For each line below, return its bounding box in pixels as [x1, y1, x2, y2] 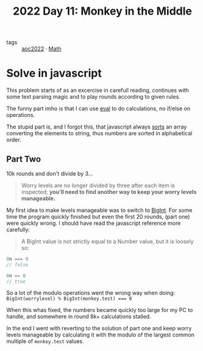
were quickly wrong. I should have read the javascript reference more [6, 219, 181, 227]
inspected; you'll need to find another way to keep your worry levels [21, 188, 197, 196]
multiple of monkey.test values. [6, 338, 84, 345]
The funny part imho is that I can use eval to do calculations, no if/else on [6, 105, 191, 112]
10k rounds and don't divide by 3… [6, 169, 93, 177]
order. [6, 136, 21, 144]
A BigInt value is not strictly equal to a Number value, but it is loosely [21, 238, 194, 245]
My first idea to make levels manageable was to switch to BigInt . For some [6, 206, 193, 214]
